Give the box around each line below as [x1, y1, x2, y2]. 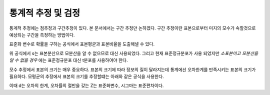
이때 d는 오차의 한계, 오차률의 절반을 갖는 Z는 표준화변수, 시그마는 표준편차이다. [9, 82, 164, 88]
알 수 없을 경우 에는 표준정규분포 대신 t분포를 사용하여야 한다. [9, 57, 128, 63]
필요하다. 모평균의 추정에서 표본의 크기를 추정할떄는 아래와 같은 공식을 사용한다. [9, 73, 164, 79]
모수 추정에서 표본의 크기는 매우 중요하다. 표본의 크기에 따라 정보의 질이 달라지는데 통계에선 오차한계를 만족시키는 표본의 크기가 [9, 66, 256, 72]
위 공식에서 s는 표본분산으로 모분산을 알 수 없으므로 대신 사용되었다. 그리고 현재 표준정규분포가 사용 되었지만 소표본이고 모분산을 [9, 50, 258, 56]
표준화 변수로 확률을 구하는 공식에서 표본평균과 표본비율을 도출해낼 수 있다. [9, 41, 155, 47]
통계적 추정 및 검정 [9, 7, 80, 18]
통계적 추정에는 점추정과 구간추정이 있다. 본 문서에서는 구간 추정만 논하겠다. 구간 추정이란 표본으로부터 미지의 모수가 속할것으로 [9, 25, 256, 31]
